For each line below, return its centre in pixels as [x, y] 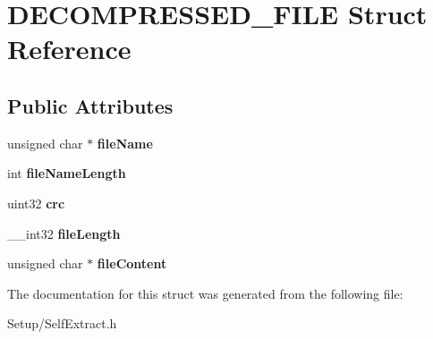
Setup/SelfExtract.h [62, 323]
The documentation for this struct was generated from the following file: [205, 293]
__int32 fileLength [64, 233]
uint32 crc [36, 203]
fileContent [132, 263]
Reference [69, 49]
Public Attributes [90, 105]
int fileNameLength [67, 173]
